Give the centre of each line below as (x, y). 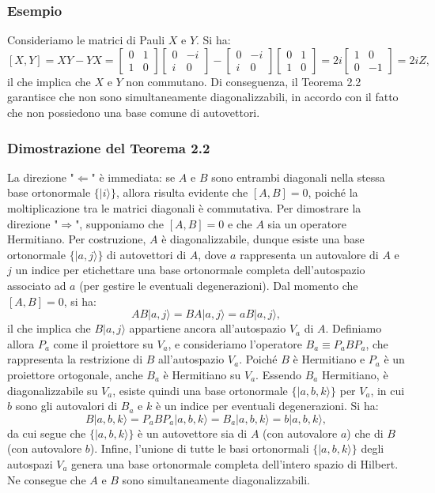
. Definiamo (354, 328)
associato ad (37, 285)
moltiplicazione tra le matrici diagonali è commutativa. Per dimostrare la (184, 208)
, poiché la (333, 192)
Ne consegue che (47, 479)
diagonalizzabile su (53, 390)
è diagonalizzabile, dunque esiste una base (263, 239)
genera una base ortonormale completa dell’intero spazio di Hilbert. (235, 463)
